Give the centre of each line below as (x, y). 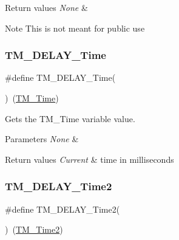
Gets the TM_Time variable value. (70, 118)
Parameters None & (42, 139)
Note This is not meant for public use (75, 28)
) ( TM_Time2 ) (34, 229)
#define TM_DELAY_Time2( (62, 209)
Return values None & (46, 7)
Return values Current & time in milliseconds (89, 159)
